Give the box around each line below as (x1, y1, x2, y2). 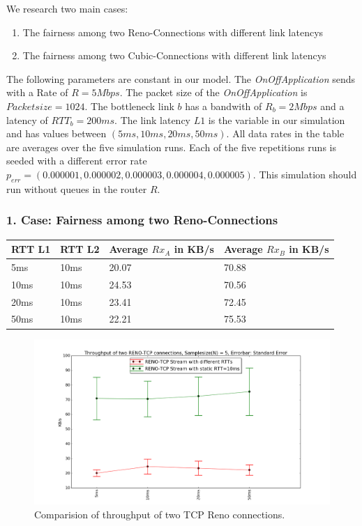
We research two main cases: (6, 1, 128, 15)
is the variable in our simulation (208, 112, 345, 127)
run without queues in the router (6, 181, 147, 196)
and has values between (6, 126, 107, 141)
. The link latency (114, 112, 190, 127)
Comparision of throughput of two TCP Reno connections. (34, 507, 285, 521)
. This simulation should (252, 167, 357, 181)
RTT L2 (60, 242, 100, 256)
